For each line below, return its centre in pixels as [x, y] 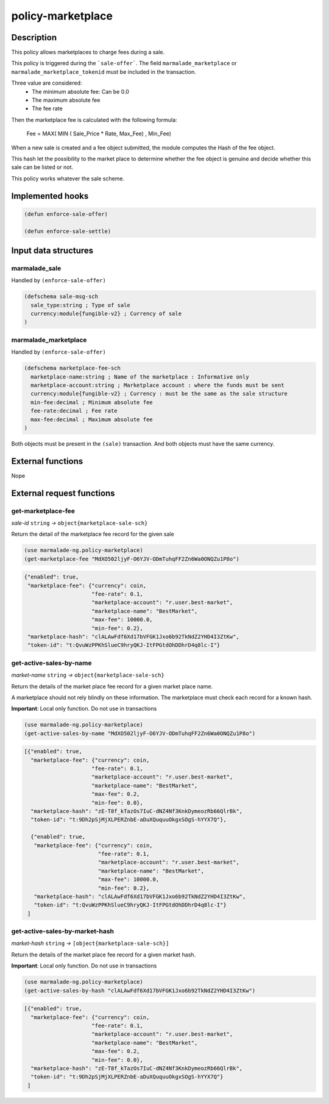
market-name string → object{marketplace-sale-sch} [88, 675]
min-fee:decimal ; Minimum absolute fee [92, 402]
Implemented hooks [50, 196]
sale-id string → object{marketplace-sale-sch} [80, 523]
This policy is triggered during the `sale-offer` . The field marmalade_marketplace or [124, 63]
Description [34, 37]
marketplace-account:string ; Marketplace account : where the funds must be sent [157, 385]
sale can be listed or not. [42, 167]
